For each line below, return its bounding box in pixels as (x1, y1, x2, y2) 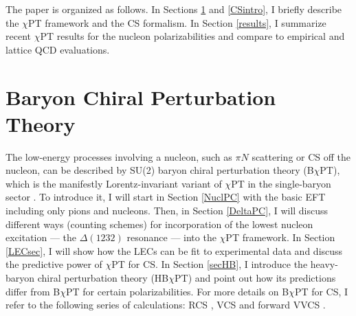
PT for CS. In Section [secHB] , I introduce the (111, 257, 308, 271)
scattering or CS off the (252, 149, 351, 163)
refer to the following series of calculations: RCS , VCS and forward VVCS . (5, 297, 326, 312)
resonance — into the (126, 230, 216, 245)
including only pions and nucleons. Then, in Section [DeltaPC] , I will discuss (5, 203, 329, 218)
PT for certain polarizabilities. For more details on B (65, 284, 289, 298)
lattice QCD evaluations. (5, 42, 110, 56)
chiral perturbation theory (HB (37, 271, 169, 285)
